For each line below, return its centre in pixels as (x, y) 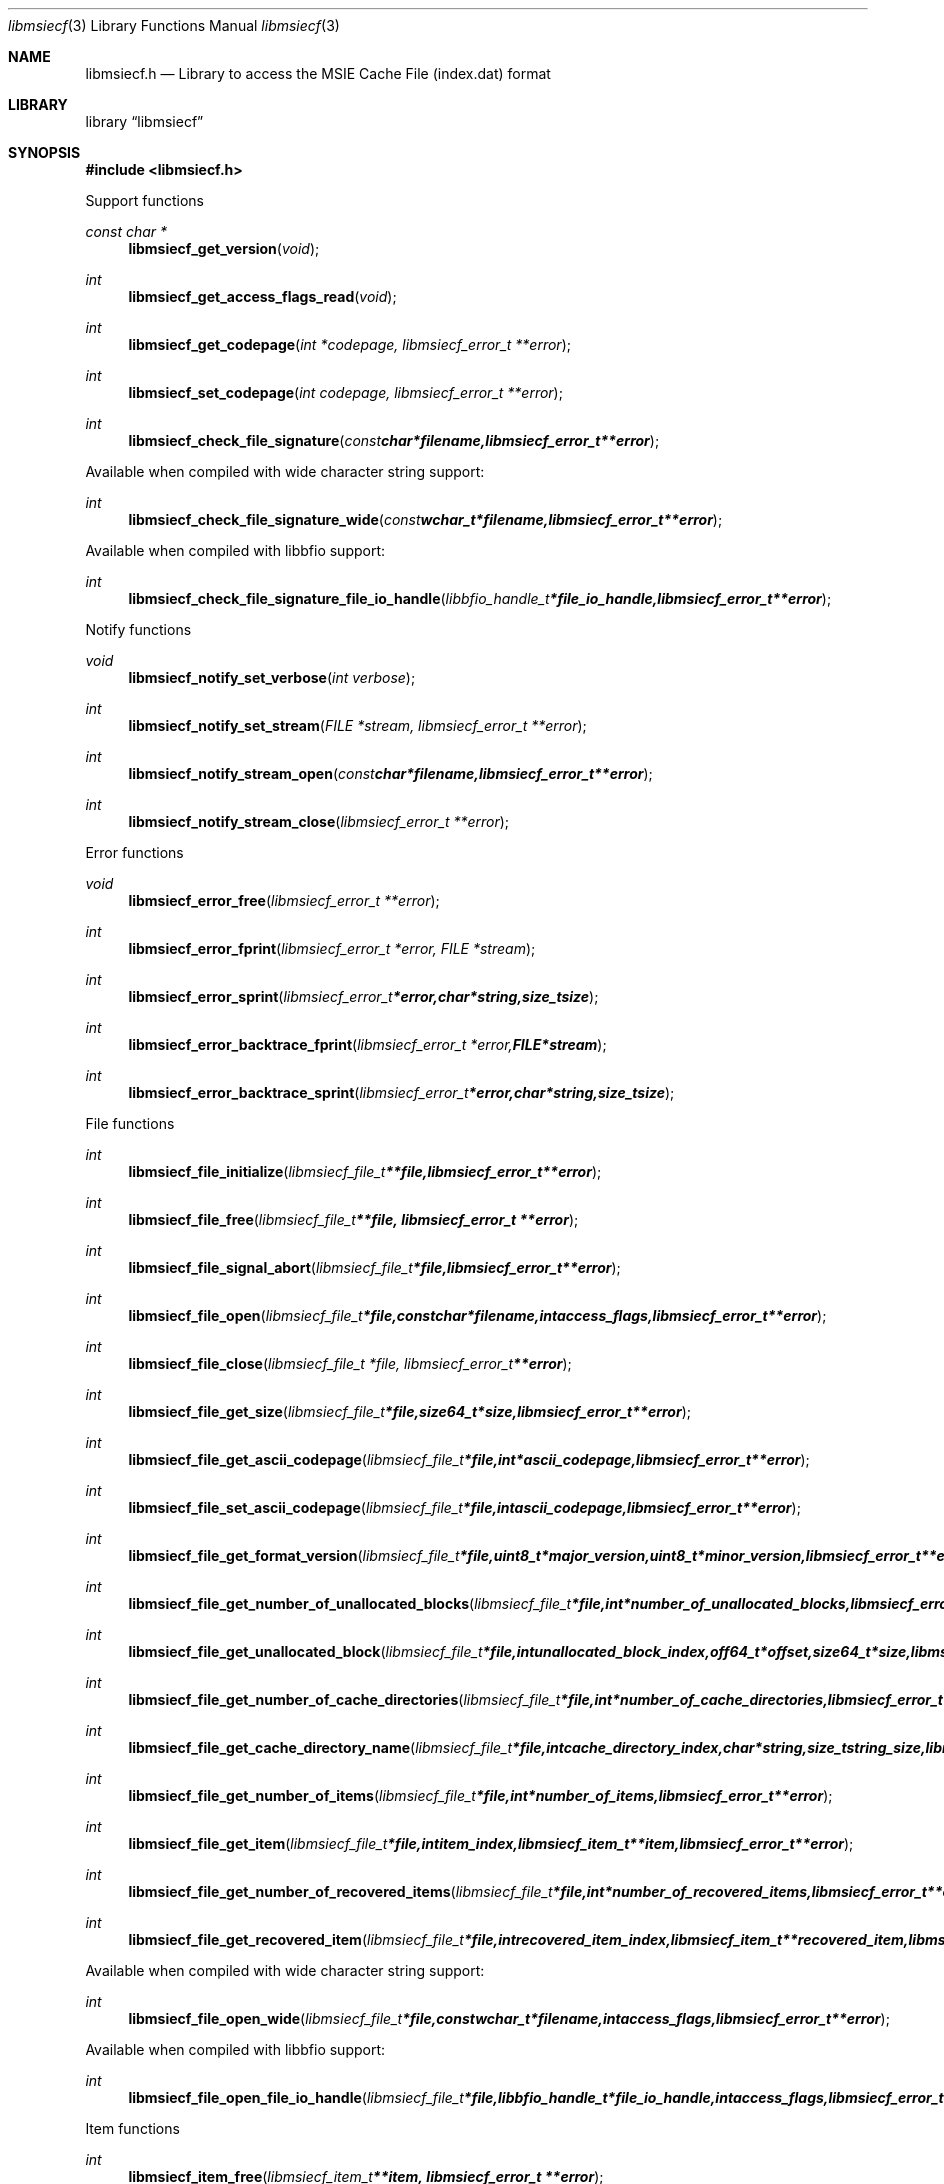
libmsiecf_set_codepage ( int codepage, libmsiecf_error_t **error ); (345, 392)
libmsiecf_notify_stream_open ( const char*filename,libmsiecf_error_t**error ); (390, 773)
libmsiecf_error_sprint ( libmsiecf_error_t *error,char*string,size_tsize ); (363, 996)
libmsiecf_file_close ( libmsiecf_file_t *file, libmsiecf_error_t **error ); (350, 1363)
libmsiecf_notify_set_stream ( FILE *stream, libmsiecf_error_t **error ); (357, 725)
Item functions (132, 2128)
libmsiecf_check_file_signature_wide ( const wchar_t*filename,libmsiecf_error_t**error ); (425, 519)
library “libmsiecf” (144, 121)
